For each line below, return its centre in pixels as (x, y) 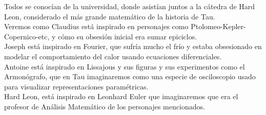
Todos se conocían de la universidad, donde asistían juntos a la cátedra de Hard (130, 6)
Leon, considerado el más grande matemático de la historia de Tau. (110, 16)
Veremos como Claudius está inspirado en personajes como (96, 26)
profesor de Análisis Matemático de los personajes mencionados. (105, 106)
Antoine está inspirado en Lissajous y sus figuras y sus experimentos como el (125, 66)
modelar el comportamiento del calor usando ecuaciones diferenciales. (113, 56)
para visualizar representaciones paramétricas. (76, 86)
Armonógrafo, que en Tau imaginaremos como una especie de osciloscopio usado (130, 76)
